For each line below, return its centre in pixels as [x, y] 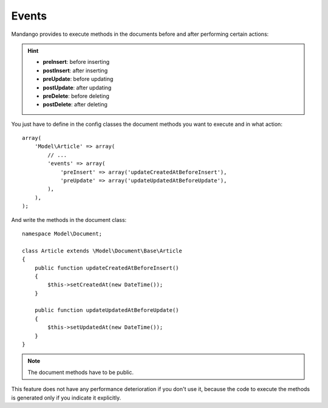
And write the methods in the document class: [69, 220]
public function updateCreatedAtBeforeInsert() [107, 268]
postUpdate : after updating [77, 88]
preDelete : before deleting [76, 96]
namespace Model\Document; [62, 233]
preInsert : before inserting [76, 62]
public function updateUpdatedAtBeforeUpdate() [107, 310]
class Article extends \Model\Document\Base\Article [102, 251]
